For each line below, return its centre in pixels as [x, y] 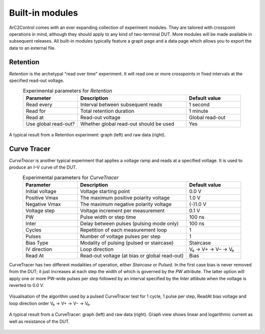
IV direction [39, 249]
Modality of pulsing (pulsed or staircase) [127, 243]
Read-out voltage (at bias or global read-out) [132, 256]
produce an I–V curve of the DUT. [43, 167]
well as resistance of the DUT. [40, 321]
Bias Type [37, 243]
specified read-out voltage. [37, 80]
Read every [39, 104]
